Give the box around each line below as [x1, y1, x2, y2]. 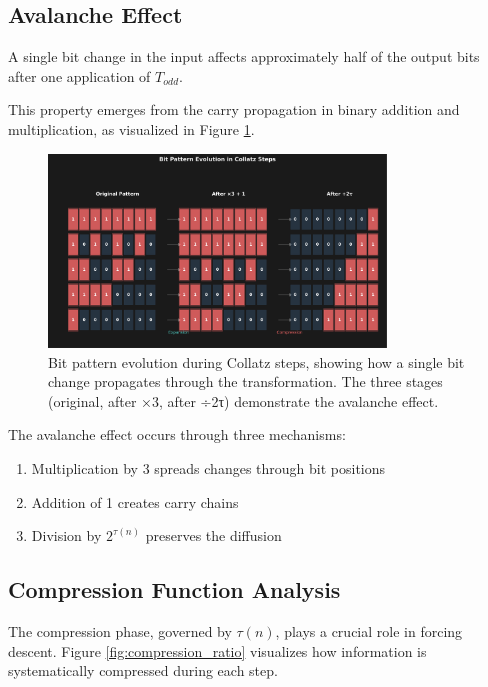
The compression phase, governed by [8, 620, 232, 641]
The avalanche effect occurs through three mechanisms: [8, 424, 346, 445]
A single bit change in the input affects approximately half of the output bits [8, 46, 480, 67]
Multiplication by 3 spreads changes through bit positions [31, 457, 386, 478]
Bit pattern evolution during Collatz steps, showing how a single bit [48, 351, 465, 372]
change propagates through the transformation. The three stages [48, 371, 443, 392]
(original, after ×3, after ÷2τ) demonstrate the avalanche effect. [48, 390, 439, 411]
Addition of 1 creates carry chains [31, 491, 239, 512]
